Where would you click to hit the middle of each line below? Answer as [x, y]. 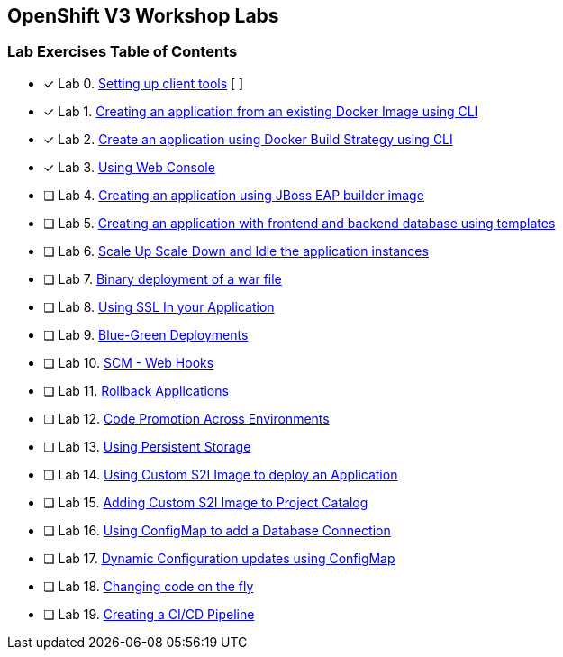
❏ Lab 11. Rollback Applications [136, 390]
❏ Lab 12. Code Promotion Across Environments [186, 418]
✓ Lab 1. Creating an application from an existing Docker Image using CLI [261, 111]
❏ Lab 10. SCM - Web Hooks [129, 362]
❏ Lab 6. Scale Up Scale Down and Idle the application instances [236, 251]
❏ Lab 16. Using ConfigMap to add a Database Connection [217, 530]
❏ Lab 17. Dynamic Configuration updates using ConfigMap [219, 558]
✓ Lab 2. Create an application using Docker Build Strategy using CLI [248, 139]
